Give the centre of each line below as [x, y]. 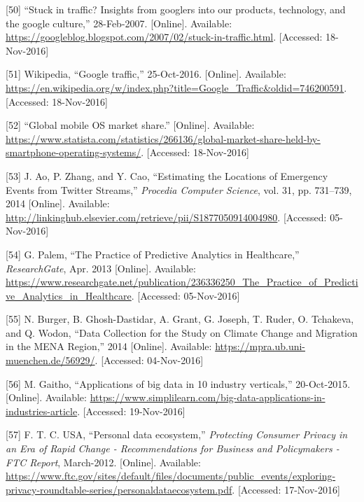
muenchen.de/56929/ [50, 360]
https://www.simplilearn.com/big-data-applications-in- [208, 397]
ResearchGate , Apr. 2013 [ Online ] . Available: [101, 268]
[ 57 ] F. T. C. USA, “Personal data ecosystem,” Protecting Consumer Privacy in [177, 434]
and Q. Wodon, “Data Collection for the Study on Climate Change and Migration [182, 332]
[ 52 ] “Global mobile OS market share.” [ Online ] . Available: [130, 125]
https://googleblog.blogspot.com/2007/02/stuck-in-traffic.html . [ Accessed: [164, 37]
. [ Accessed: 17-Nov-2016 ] [286, 489]
